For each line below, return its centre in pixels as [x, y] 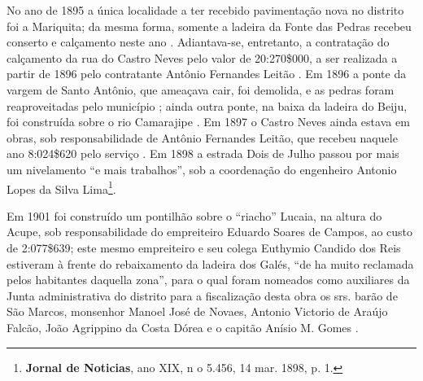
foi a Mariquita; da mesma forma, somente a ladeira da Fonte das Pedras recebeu [209, 26]
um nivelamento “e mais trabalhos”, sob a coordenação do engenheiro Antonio [202, 169]
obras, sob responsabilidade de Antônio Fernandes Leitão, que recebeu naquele [202, 137]
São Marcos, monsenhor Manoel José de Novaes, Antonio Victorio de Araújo [197, 311]
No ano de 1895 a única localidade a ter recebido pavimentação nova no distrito [205, 10]
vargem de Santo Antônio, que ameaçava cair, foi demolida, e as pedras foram [201, 89]
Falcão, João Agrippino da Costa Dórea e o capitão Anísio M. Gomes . [183, 327]
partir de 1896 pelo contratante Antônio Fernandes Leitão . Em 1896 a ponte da [207, 74]
